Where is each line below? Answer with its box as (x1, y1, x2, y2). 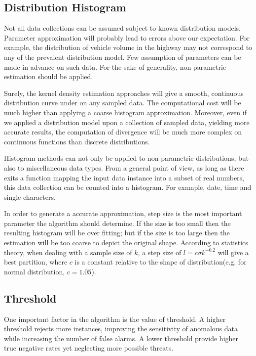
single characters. (4, 191, 56, 202)
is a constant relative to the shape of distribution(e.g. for (74, 257, 247, 267)
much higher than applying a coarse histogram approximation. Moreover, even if (4, 107, 247, 117)
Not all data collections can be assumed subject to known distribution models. (4, 23, 241, 33)
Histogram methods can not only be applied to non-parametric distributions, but (4, 153, 249, 163)
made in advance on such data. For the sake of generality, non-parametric (4, 61, 226, 72)
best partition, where (4, 257, 68, 267)
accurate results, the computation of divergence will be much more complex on (4, 127, 242, 137)
